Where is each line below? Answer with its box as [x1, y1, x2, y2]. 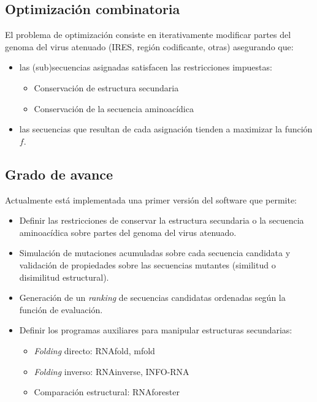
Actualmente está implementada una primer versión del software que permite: [5, 193, 297, 206]
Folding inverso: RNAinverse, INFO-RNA [34, 365, 189, 377]
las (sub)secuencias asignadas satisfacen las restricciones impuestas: [19, 61, 272, 74]
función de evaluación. [19, 303, 103, 316]
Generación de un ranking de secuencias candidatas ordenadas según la [19, 291, 286, 304]
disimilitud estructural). [19, 270, 109, 283]
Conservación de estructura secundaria [34, 81, 179, 94]
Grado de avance [5, 164, 113, 183]
